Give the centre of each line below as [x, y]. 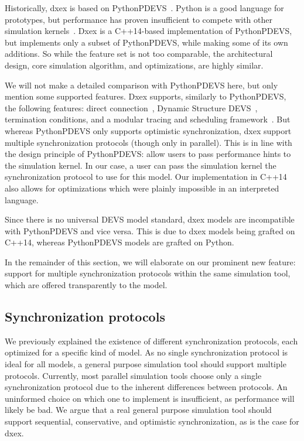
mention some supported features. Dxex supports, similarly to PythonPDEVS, [146, 96]
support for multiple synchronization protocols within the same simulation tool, [148, 273]
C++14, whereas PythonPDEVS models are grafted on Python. [119, 242]
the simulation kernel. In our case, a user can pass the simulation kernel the [141, 165]
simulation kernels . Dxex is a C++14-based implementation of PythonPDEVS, [148, 31]
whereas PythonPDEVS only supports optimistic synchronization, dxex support [148, 130]
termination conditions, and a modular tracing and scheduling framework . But [148, 119]
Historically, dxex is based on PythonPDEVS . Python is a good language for [144, 8]
